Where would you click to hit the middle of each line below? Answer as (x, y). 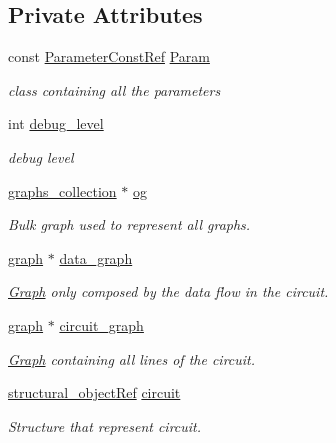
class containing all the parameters (114, 89)
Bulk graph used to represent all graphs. (129, 224)
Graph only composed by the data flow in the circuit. (168, 291)
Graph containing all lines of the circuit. (132, 358)
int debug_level (56, 123)
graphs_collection (62, 190)
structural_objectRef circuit (94, 392)
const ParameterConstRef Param (109, 56)
